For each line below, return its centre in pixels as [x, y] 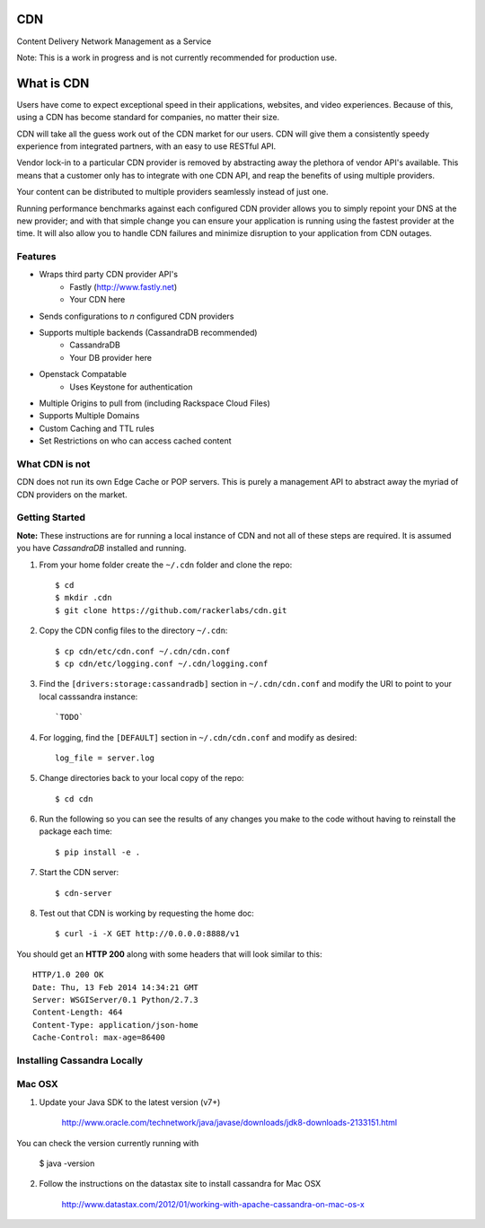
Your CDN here [97, 300]
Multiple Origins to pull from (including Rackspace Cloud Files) [155, 403]
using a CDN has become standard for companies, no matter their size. [148, 118]
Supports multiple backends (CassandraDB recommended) [148, 333]
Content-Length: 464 [78, 1013]
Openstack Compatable [83, 374]
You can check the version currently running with [108, 1143]
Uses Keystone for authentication [131, 387]
